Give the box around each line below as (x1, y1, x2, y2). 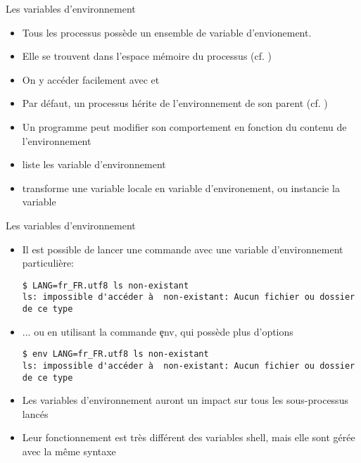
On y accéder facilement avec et (22, 72, 160, 87)
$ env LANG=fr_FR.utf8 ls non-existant (22, 349, 209, 360)
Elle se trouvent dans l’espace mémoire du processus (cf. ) (22, 49, 272, 63)
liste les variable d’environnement (22, 157, 166, 172)
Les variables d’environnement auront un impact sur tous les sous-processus (22, 393, 348, 407)
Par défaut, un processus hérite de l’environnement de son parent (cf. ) (22, 96, 328, 110)
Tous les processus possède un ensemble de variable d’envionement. (22, 25, 312, 39)
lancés (22, 406, 49, 421)
